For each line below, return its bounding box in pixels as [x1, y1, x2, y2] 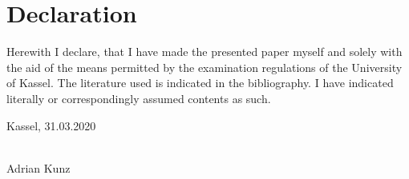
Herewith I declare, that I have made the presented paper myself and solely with [6, 43, 403, 60]
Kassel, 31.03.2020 [6, 117, 96, 133]
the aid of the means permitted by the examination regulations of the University [6, 58, 403, 75]
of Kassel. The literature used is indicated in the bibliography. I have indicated [6, 74, 394, 91]
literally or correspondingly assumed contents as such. [6, 89, 271, 106]
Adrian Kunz [6, 159, 71, 176]
